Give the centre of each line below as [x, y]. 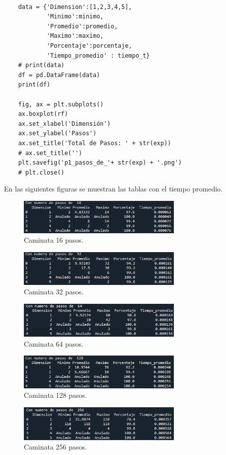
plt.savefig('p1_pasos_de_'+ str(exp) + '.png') [100, 163]
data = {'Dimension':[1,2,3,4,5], [75, 7]
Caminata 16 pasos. [54, 240]
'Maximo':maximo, [75, 36]
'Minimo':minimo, [75, 17]
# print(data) [41, 65]
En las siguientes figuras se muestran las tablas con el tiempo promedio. [113, 189]
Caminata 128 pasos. [55, 395]
